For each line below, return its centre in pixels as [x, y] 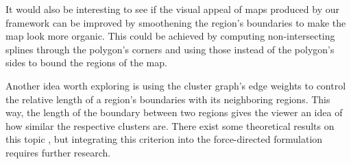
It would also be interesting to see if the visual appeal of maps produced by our [173, 9]
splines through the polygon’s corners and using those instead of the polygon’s [170, 49]
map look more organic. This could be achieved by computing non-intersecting [170, 36]
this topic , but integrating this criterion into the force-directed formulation [164, 139]
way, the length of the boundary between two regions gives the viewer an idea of [174, 112]
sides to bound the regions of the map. [86, 63]
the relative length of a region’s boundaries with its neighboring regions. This [168, 99]
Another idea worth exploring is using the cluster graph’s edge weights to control [176, 85]
